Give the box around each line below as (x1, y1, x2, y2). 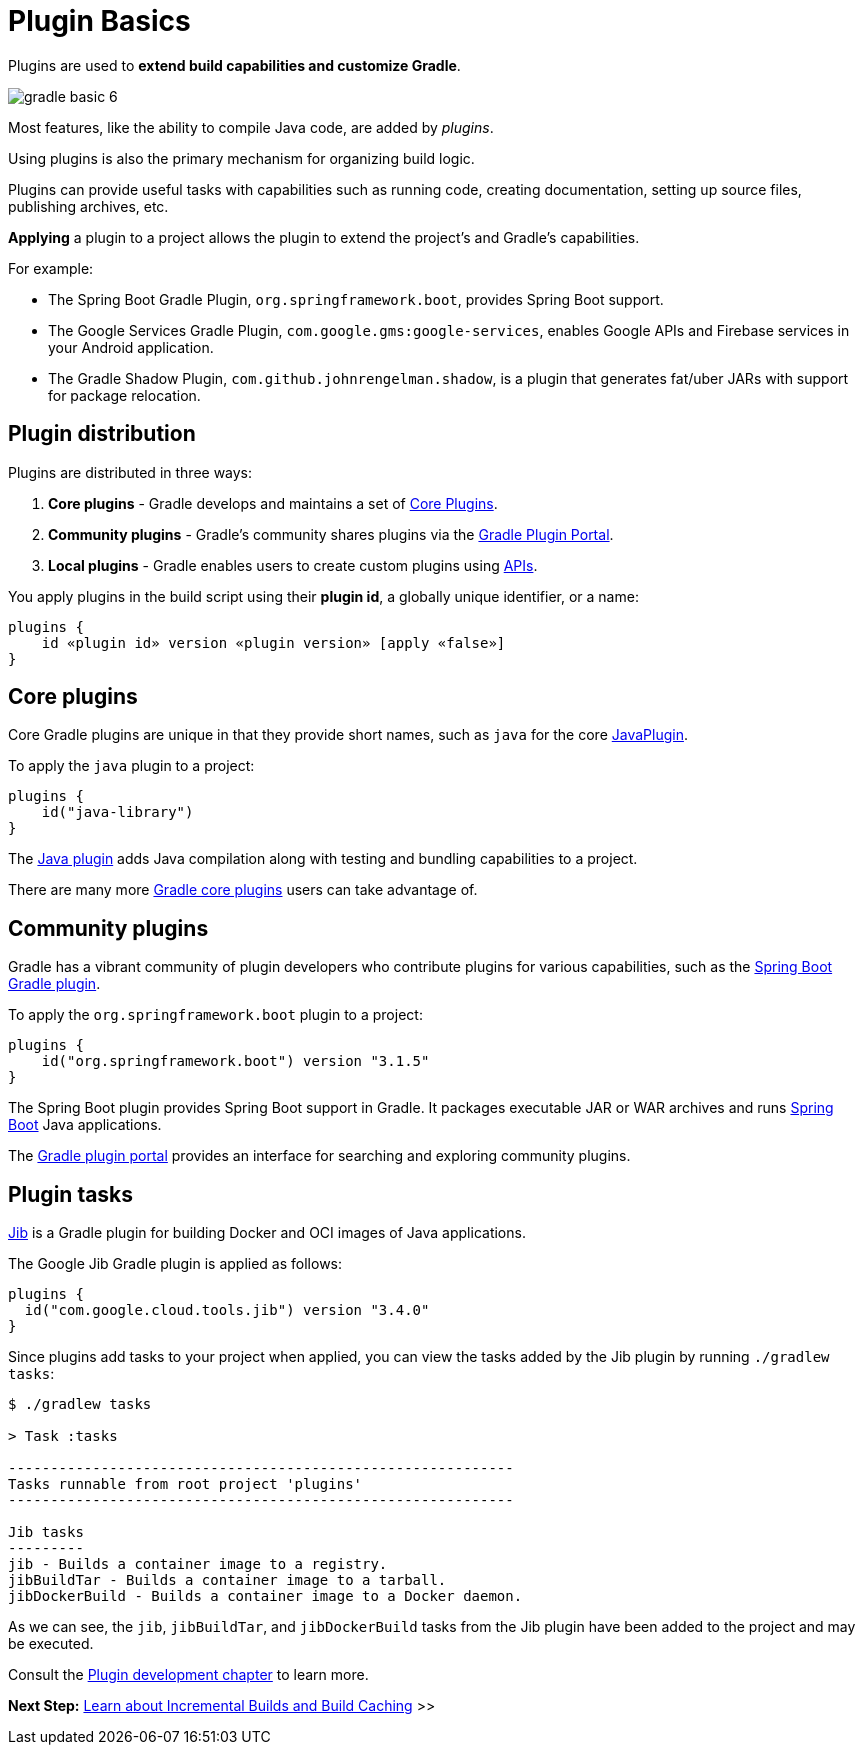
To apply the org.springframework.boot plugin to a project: (8, 1006, 423, 1024)
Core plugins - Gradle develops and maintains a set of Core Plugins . (48, 494, 498, 512)
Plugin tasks (8, 1181, 134, 1207)
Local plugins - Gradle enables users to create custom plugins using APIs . (48, 556, 538, 574)
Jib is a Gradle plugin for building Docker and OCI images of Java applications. (8, 1224, 526, 1242)
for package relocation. (48, 386, 201, 404)
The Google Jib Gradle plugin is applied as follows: (8, 1255, 343, 1273)
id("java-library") (41, 804, 194, 821)
